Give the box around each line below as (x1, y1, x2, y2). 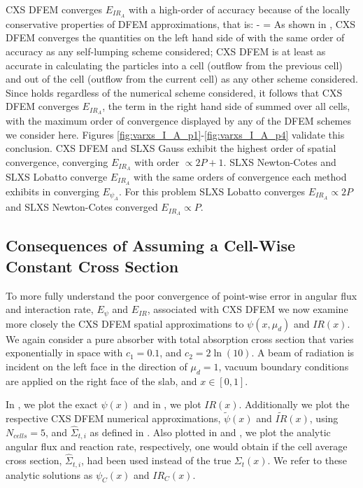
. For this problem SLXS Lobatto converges (118, 183, 305, 198)
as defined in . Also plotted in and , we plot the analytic (90, 424, 331, 439)
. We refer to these (267, 453, 347, 468)
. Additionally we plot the (239, 397, 350, 412)
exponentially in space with (6, 345, 123, 360)
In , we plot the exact (6, 397, 98, 412)
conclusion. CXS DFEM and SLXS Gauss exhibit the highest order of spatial (6, 141, 336, 155)
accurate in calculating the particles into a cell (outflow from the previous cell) (6, 57, 343, 72)
